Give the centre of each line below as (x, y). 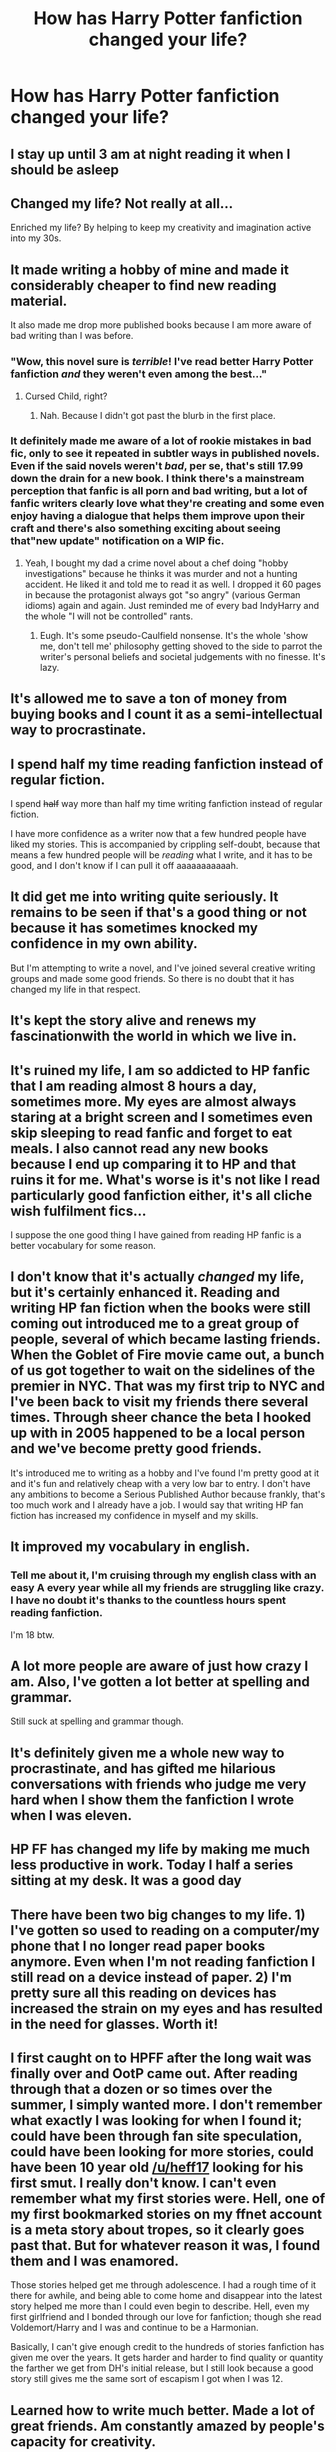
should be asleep (65, 169)
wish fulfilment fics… (78, 1210)
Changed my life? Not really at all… (121, 203)
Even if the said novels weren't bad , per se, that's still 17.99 (157, 466)
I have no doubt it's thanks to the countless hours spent (148, 1600)
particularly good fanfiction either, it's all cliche (161, 1195)
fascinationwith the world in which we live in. (154, 1036)
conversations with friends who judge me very (158, 1783)
